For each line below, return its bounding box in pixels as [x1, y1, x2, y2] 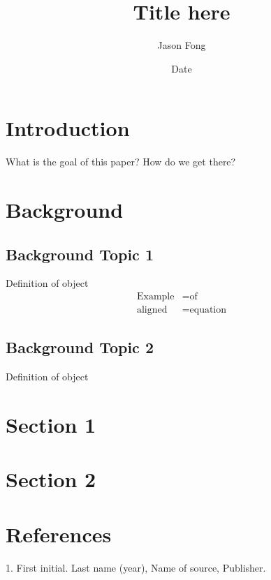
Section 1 [6, 410, 96, 439]
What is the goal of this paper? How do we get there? [6, 154, 236, 169]
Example [136, 292, 175, 302]
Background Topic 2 [6, 336, 154, 358]
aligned [136, 305, 168, 315]
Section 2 [6, 465, 96, 493]
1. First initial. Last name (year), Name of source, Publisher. [6, 560, 266, 574]
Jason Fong [157, 38, 206, 52]
